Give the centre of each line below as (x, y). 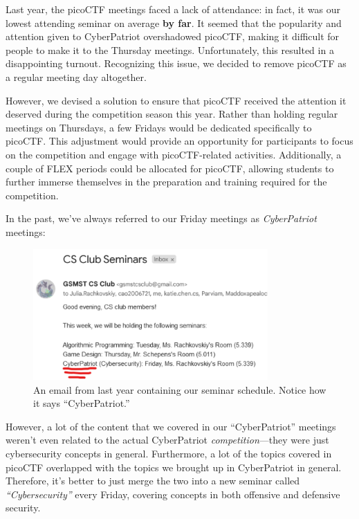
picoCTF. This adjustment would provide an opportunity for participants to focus (179, 141)
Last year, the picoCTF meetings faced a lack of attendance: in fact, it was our (173, 9)
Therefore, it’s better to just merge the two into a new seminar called (153, 481)
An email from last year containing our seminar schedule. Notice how (180, 389)
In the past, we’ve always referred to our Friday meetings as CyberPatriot (161, 218)
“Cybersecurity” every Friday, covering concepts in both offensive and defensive (173, 494)
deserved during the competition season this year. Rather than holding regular (172, 114)
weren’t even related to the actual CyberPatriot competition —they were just (167, 440)
